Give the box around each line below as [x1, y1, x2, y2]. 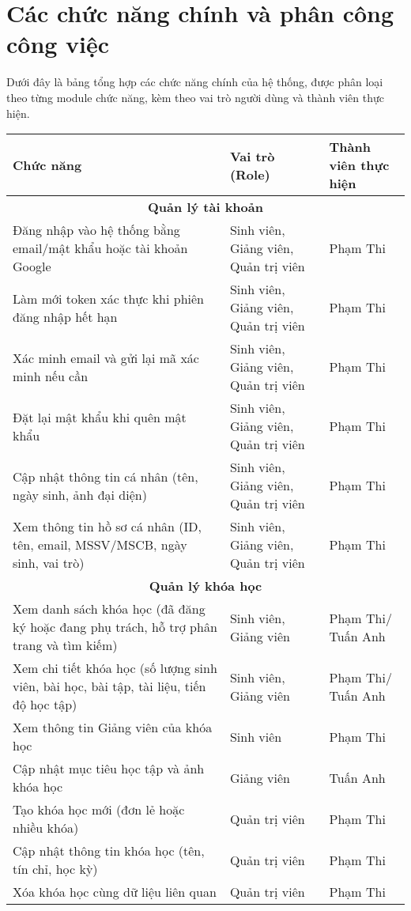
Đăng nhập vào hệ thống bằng [13, 221, 180, 240]
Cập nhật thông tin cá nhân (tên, [13, 467, 198, 486]
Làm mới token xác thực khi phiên [13, 289, 205, 308]
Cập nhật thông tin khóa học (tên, [13, 841, 205, 860]
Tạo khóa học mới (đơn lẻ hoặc [13, 800, 185, 819]
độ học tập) [13, 695, 77, 714]
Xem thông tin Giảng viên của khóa [13, 718, 213, 737]
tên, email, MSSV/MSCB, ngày [13, 535, 187, 554]
